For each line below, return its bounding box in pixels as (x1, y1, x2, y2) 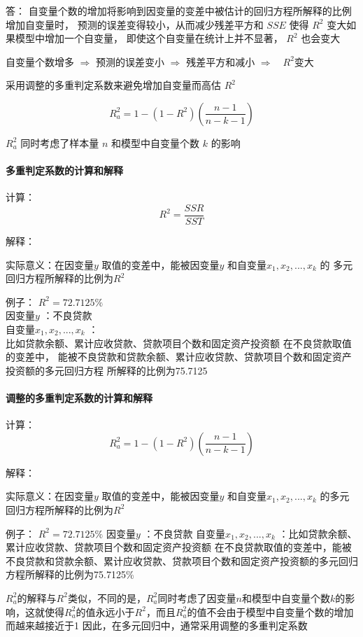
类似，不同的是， (67, 590, 146, 605)
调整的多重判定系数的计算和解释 (6, 390, 152, 405)
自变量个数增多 (6, 54, 74, 69)
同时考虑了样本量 (20, 135, 99, 150)
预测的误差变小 (96, 54, 165, 69)
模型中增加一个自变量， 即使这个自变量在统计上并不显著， (15, 31, 283, 45)
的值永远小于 (76, 604, 135, 619)
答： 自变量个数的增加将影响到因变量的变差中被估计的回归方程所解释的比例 (6, 3, 352, 17)
